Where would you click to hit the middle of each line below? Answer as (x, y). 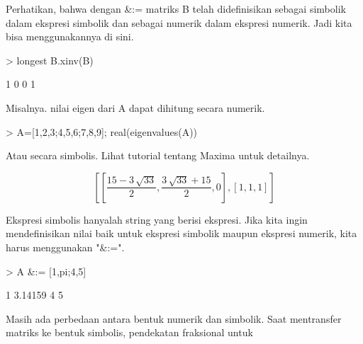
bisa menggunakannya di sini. (70, 36)
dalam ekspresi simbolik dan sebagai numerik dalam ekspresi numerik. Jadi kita (179, 22)
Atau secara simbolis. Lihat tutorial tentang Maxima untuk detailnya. (158, 155)
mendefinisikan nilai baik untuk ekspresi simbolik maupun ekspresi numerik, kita (181, 233)
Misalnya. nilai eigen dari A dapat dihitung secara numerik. (135, 107)
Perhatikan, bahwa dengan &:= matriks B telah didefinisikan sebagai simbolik (176, 8)
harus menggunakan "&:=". (65, 247)
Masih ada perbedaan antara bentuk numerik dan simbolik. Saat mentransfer (174, 318)
